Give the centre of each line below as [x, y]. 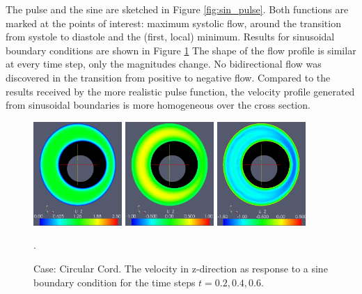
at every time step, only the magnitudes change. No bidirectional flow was [164, 64]
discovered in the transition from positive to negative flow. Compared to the [168, 77]
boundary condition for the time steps [115, 282]
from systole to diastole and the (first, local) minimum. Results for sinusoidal [170, 37]
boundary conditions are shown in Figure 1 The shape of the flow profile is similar [181, 50]
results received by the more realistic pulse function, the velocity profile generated [180, 91]
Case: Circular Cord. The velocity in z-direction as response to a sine [181, 268]
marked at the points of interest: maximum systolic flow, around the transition [173, 23]
